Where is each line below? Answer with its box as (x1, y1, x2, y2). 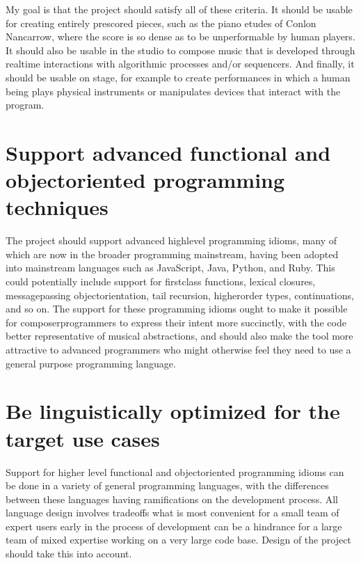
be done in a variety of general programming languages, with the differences (6, 478, 329, 493)
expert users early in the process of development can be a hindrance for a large (6, 518, 342, 533)
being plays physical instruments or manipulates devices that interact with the (6, 84, 341, 98)
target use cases (6, 424, 160, 452)
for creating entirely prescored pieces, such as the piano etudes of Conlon (6, 15, 316, 30)
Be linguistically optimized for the (6, 397, 340, 425)
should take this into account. (6, 546, 132, 561)
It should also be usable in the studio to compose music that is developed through (6, 42, 355, 57)
